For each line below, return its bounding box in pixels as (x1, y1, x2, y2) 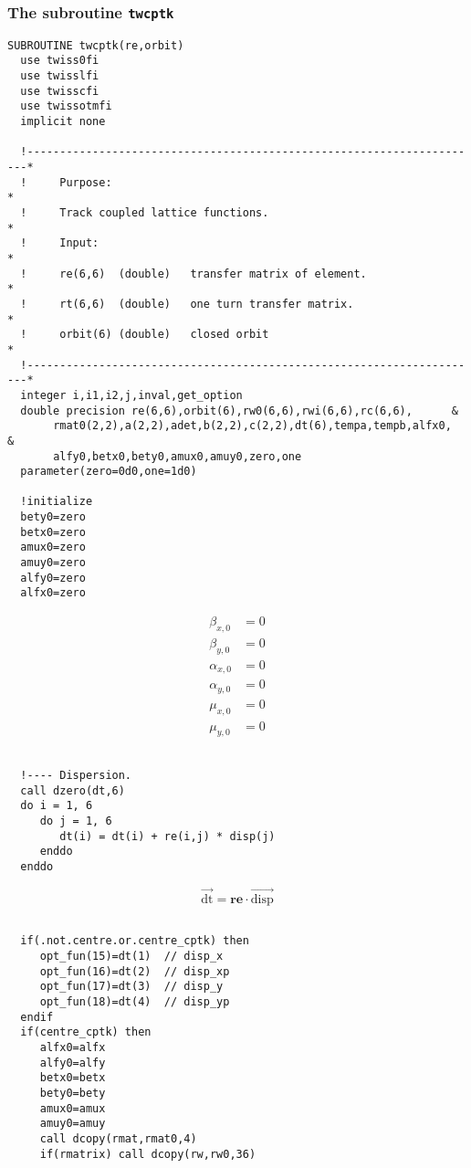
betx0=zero (20, 525, 86, 539)
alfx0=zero (20, 586, 86, 600)
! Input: (20, 237, 99, 250)
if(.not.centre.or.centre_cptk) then (20, 934, 249, 948)
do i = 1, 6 (20, 799, 93, 813)
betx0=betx (39, 1071, 106, 1085)
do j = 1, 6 (39, 814, 112, 827)
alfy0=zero (20, 571, 86, 584)
